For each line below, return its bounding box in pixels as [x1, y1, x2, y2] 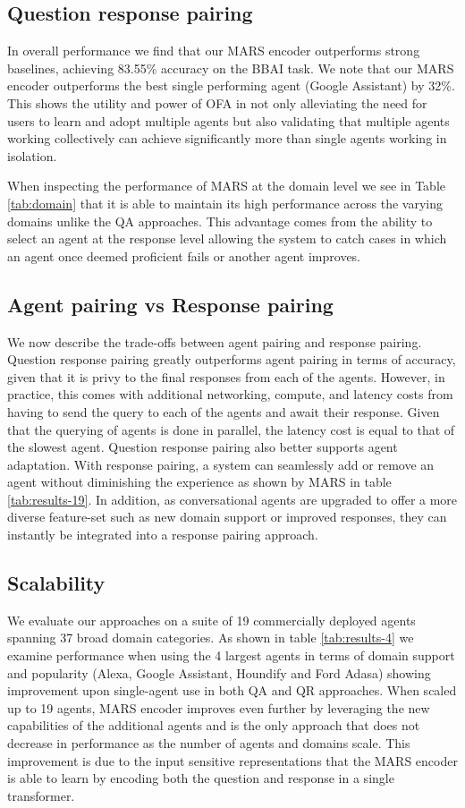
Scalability [7, 569, 106, 597]
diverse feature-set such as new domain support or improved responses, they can [7, 507, 447, 526]
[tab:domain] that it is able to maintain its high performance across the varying [7, 193, 443, 212]
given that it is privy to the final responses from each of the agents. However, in [7, 367, 445, 386]
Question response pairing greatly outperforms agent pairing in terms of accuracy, [7, 350, 456, 369]
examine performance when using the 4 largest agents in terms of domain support [7, 646, 455, 665]
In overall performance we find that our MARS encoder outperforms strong [7, 41, 420, 60]
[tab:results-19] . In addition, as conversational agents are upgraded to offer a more [7, 489, 458, 508]
